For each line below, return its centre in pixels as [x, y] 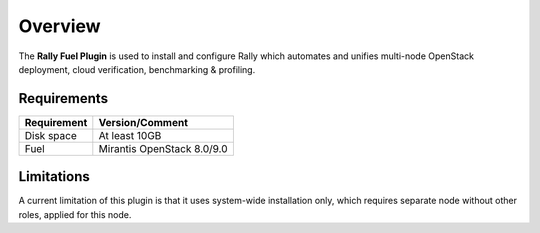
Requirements [63, 98]
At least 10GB [130, 135]
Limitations [54, 176]
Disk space [50, 135]
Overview [59, 26]
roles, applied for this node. [75, 214]
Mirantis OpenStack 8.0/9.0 [163, 148]
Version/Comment [143, 122]
